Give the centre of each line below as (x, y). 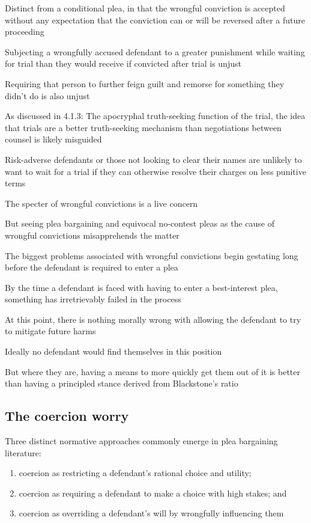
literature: (23, 452)
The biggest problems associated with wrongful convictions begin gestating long (152, 255)
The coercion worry (67, 416)
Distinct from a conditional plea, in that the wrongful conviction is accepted (145, 8)
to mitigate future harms (50, 331)
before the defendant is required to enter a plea (92, 267)
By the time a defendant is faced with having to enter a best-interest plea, (141, 287)
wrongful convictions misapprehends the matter (92, 235)
